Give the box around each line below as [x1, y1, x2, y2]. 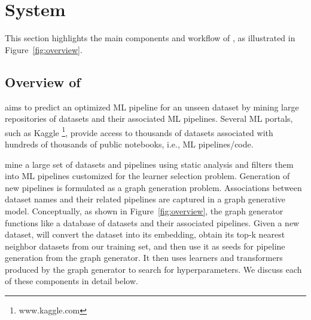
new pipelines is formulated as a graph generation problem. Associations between [5, 181, 302, 193]
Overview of [5, 72, 81, 91]
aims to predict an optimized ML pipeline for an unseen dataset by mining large [5, 100, 299, 113]
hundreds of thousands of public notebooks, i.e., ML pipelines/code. [5, 137, 254, 150]
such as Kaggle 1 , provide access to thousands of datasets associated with [5, 124, 273, 139]
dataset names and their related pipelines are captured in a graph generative [5, 193, 286, 205]
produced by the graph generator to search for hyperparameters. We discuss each [5, 263, 302, 275]
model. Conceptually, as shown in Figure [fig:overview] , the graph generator [5, 204, 283, 217]
